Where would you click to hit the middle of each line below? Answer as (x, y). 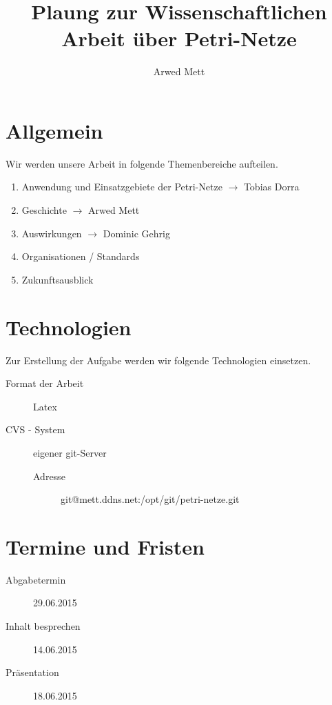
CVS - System (35, 429)
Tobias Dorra (271, 187)
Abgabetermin (36, 579)
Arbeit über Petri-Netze (179, 38)
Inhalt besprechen (43, 626)
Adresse (49, 476)
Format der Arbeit (45, 383)
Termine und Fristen (105, 546)
